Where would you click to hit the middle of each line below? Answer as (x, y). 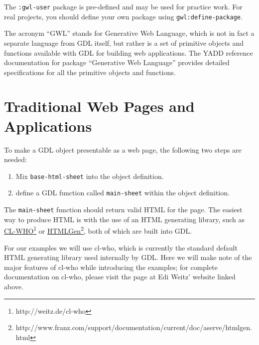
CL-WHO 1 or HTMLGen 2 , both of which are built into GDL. (98, 230)
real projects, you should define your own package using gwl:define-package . (123, 16)
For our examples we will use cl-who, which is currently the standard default (121, 247)
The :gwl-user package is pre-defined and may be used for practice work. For (123, 6)
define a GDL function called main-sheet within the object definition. (123, 193)
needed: (15, 159)
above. (14, 286)
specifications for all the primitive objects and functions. (90, 72)
